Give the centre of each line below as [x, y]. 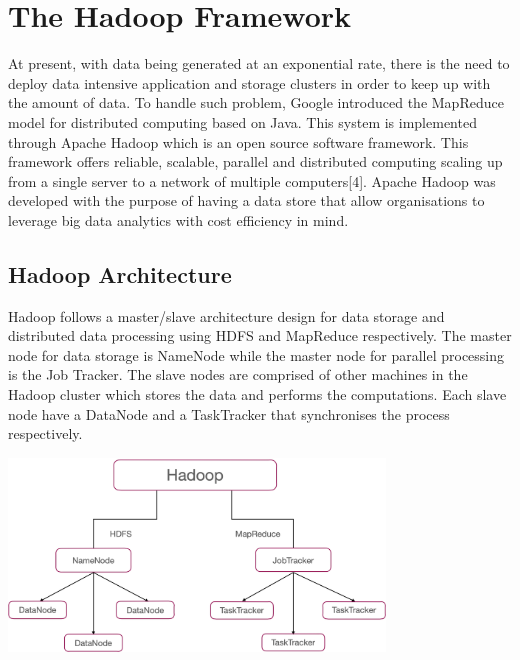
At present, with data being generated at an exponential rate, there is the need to [259, 63]
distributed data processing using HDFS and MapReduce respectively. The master [260, 335]
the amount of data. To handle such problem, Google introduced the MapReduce [256, 102]
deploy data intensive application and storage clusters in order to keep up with [249, 82]
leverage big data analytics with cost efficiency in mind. [178, 219]
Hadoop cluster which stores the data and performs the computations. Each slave [257, 394]
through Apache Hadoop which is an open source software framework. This [238, 141]
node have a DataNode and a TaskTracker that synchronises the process [229, 413]
